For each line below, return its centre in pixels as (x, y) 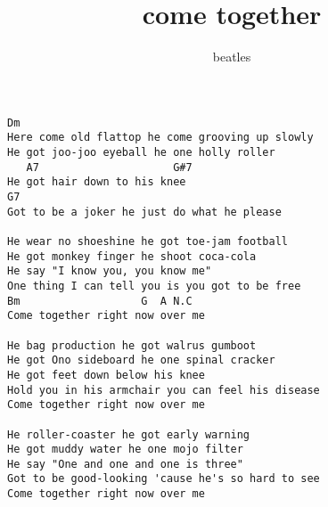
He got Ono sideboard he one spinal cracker (141, 360)
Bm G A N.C (100, 301)
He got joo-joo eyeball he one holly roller (141, 153)
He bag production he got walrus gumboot (132, 345)
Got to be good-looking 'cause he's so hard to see (164, 479)
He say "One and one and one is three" (125, 464)
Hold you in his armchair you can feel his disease (164, 390)
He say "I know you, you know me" (110, 271)
